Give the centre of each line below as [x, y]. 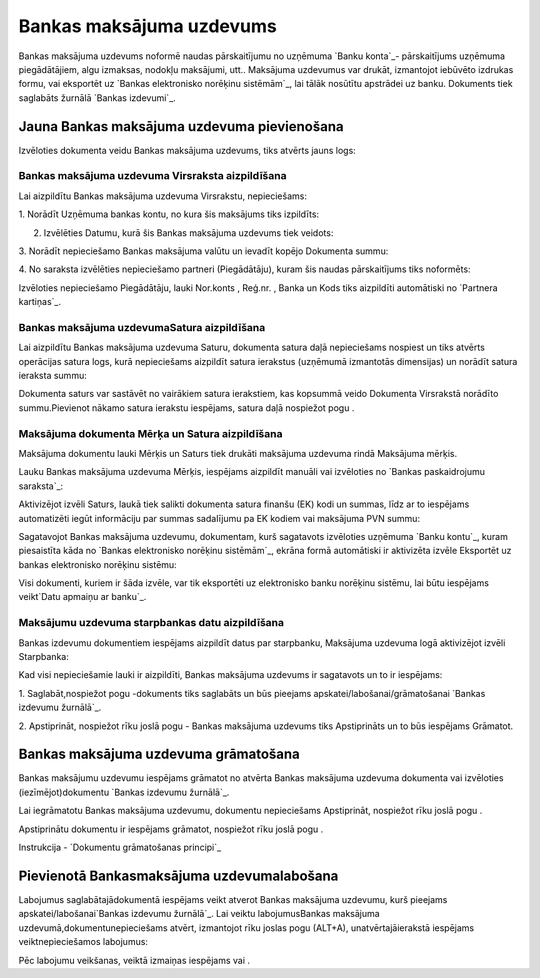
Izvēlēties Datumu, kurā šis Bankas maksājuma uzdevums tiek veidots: [188, 232]
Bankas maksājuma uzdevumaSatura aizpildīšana [142, 327]
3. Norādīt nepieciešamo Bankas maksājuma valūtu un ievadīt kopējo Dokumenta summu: [203, 251]
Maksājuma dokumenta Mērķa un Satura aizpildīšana [150, 433]
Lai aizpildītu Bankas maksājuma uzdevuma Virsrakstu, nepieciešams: [162, 196]
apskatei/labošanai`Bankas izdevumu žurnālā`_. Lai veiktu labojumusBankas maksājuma [199, 914]
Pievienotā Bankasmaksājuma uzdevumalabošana [178, 875]
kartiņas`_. [40, 302]
